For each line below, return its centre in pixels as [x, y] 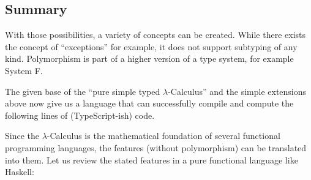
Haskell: [20, 172]
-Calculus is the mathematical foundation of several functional [163, 136]
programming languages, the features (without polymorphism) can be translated [156, 147]
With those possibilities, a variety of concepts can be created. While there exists [155, 35]
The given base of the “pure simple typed [83, 91]
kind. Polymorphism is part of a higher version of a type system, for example [149, 58]
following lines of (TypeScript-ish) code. [80, 115]
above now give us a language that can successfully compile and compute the [149, 103]
